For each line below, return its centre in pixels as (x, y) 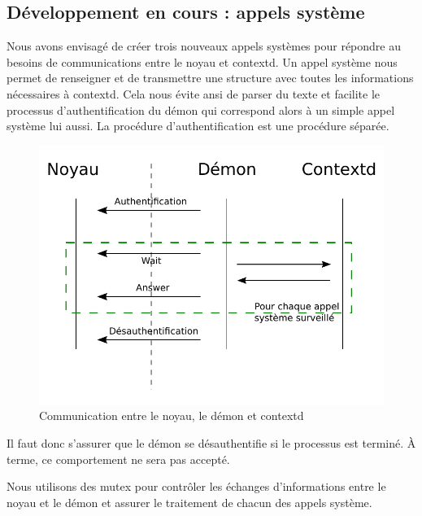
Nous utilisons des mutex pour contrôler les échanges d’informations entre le (196, 486)
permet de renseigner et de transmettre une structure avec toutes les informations (210, 78)
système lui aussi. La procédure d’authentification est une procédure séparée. (198, 126)
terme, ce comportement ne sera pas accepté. (118, 459)
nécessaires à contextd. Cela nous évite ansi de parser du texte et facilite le (194, 93)
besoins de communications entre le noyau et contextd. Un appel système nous (202, 61)
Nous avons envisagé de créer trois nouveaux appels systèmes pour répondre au (204, 46)
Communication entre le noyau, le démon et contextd (172, 415)
